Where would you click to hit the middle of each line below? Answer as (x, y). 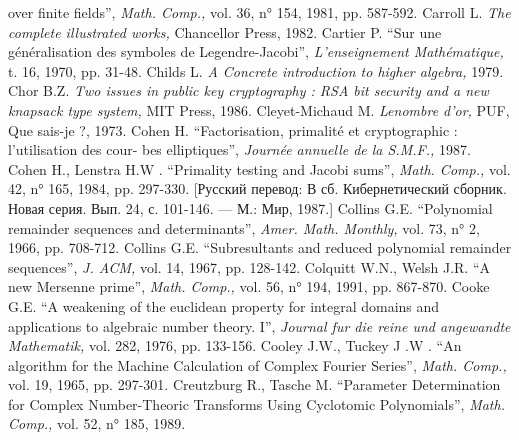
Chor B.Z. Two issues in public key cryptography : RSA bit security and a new (248, 90)
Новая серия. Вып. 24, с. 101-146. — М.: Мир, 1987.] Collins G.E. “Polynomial (250, 207)
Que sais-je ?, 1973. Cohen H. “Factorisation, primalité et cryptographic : (233, 129)
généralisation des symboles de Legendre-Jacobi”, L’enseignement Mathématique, (256, 51)
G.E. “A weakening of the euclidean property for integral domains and (224, 305)
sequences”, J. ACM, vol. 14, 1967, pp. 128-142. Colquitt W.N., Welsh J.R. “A (249, 266)
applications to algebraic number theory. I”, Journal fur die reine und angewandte (259, 325)
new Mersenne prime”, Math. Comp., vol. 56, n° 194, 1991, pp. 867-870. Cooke (249, 286)
